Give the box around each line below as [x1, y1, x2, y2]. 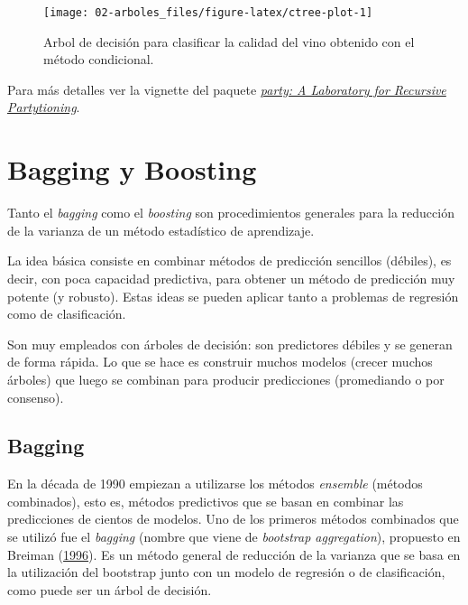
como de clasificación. [7, 304, 126, 323]
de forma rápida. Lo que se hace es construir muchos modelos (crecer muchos [7, 352, 433, 371]
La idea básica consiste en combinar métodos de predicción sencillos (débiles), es [7, 251, 452, 270]
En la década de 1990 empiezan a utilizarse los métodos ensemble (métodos [7, 474, 423, 493]
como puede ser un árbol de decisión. [7, 580, 212, 599]
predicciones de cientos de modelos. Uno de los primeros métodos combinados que [7, 509, 459, 528]
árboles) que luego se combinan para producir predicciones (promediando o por [7, 369, 445, 388]
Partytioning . [7, 98, 80, 116]
